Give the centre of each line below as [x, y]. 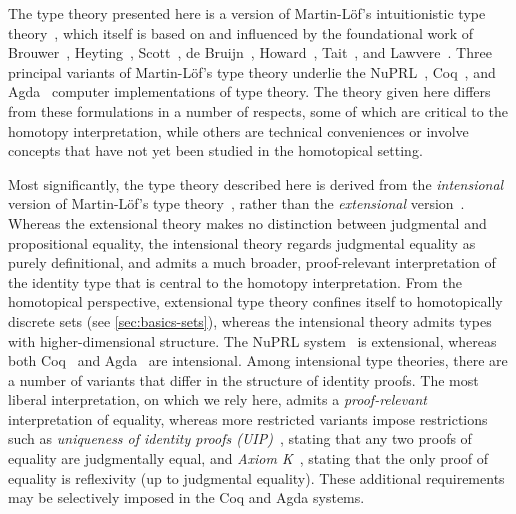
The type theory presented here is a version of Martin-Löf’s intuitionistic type [247, 13]
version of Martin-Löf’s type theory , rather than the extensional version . [236, 203]
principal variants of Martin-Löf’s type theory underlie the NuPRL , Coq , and [252, 71]
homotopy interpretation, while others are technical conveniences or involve [238, 130]
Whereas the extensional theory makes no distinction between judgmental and [247, 222]
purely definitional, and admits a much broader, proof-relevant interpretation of [252, 262]
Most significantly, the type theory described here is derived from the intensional [256, 183]
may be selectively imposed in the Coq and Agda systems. [186, 497]
